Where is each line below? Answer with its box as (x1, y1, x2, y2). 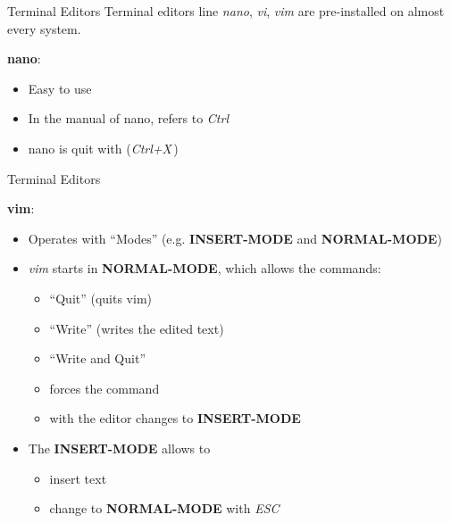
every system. (7, 19, 81, 37)
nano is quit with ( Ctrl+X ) (28, 138, 179, 157)
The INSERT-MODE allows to (28, 438, 211, 457)
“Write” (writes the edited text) (49, 319, 224, 337)
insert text (49, 469, 107, 487)
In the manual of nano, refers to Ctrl (28, 109, 230, 128)
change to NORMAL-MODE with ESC (49, 499, 280, 518)
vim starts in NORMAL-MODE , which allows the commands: (28, 259, 381, 278)
